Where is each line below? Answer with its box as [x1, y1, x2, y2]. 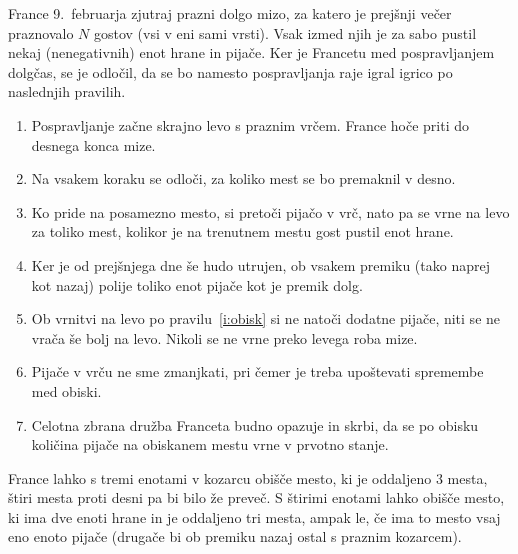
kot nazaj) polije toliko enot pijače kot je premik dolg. [31, 274, 363, 295]
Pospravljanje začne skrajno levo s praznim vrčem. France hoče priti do [31, 114, 469, 135]
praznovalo [8, 22, 74, 43]
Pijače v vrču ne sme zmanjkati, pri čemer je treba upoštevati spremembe [31, 361, 484, 382]
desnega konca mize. [31, 134, 156, 155]
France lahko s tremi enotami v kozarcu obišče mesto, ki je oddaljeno [8, 467, 432, 488]
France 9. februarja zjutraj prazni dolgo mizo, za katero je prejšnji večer [8, 3, 452, 23]
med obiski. [31, 380, 102, 401]
